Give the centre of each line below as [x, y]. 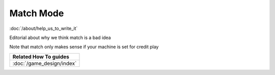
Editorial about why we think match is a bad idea [60, 37]
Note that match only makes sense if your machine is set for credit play [84, 47]
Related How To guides [41, 57]
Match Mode [37, 13]
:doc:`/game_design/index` [45, 63]
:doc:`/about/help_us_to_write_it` [44, 28]
